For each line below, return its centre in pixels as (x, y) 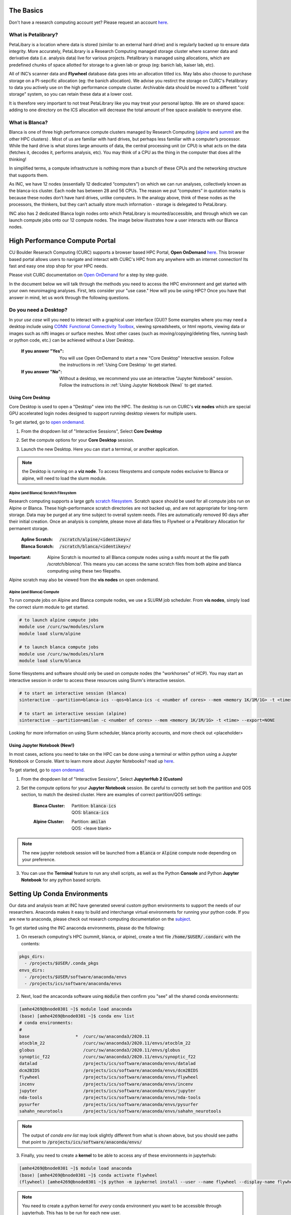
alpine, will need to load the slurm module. (64, 478)
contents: (31, 943)
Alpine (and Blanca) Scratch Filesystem (43, 493)
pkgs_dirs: (32, 956)
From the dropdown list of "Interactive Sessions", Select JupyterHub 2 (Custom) (102, 779)
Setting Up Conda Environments (58, 894)
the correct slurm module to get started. (49, 607)
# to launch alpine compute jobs (59, 620)
